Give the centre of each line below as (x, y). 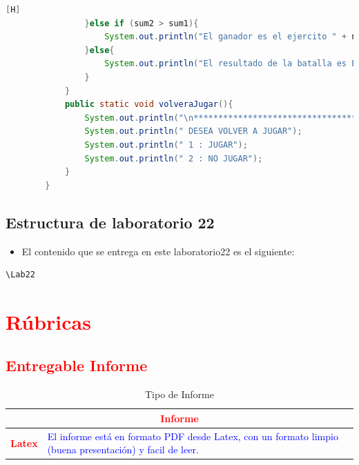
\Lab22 (20, 275)
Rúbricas (48, 321)
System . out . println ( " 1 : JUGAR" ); (166, 145)
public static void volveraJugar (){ (149, 105)
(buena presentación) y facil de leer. (123, 449)
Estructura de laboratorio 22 (110, 222)
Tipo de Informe (179, 394)
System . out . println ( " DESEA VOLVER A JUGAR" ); (193, 131)
